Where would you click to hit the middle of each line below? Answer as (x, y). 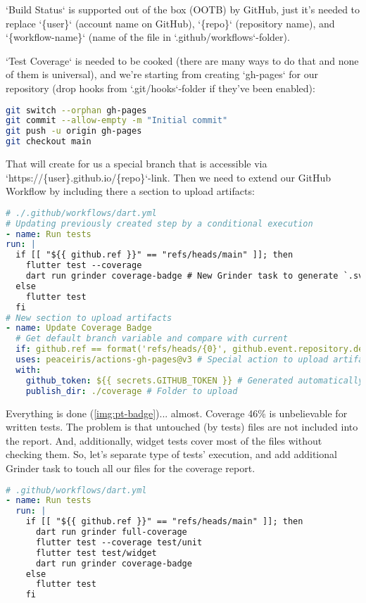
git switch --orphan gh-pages (76, 110)
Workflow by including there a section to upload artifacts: (130, 191)
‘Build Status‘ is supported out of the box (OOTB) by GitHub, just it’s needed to (183, 9)
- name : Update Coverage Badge (79, 328)
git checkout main (49, 142)
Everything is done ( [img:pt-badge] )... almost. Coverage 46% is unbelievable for (177, 413)
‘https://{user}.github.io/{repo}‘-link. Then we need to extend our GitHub (169, 177)
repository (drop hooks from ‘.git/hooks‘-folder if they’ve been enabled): (160, 88)
